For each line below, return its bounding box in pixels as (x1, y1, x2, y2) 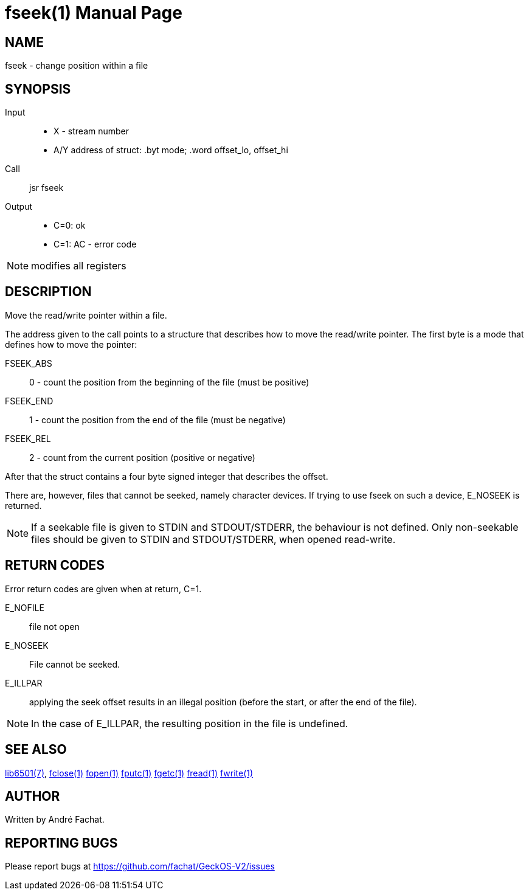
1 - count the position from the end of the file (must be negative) (29, 414, 286, 425)
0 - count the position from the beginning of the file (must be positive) (29, 376, 309, 387)
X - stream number (54, 126, 130, 137)
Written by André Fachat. (5, 814, 105, 825)
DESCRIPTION (5, 284, 92, 300)
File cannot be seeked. (29, 658, 120, 669)
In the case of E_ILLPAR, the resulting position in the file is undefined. (31, 717, 348, 730)
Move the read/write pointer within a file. (5, 309, 167, 320)
